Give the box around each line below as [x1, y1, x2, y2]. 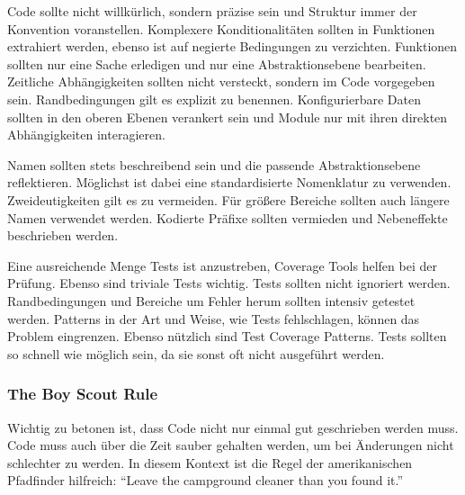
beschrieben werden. [7, 226, 119, 245]
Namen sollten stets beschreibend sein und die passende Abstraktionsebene [7, 155, 421, 174]
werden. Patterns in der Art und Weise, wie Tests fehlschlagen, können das [7, 309, 420, 328]
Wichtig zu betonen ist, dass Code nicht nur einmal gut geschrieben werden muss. [7, 418, 459, 436]
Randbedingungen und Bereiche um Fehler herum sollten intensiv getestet [7, 291, 416, 310]
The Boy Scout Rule [7, 382, 158, 405]
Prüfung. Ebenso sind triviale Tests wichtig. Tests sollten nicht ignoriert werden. [7, 274, 451, 292]
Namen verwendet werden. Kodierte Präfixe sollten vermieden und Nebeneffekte [7, 208, 448, 227]
